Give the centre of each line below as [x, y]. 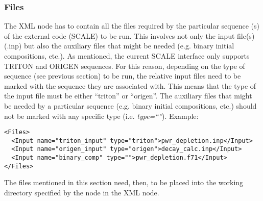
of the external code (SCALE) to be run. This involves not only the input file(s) [129, 35]
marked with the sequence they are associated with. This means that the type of [130, 85]
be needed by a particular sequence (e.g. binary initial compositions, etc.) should [130, 105]
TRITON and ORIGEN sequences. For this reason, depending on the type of [125, 66]
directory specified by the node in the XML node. [82, 193]
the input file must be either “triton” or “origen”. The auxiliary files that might [128, 96]
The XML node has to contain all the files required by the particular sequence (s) [132, 26]
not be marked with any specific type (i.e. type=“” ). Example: [101, 116]
